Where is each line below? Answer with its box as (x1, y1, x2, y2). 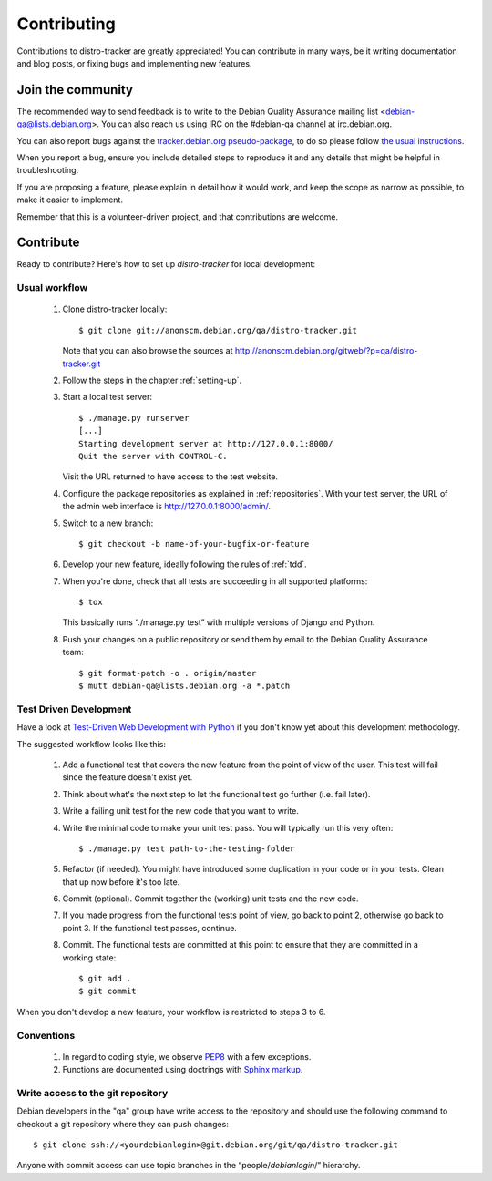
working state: (62, 952, 117, 963)
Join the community (16, 82, 134, 98)
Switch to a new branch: (62, 518, 154, 529)
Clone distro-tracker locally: (62, 303, 168, 314)
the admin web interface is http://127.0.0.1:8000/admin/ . (62, 501, 272, 512)
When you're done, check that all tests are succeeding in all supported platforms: (62, 575, 368, 587)
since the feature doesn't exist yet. (62, 772, 193, 783)
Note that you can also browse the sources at (62, 345, 233, 356)
